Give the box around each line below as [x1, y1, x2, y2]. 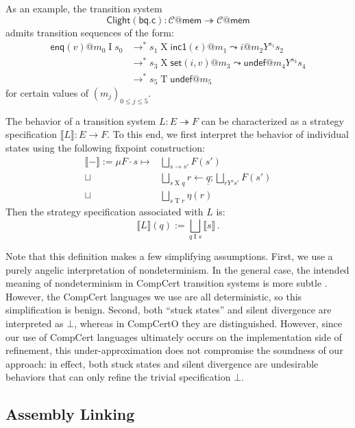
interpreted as [5, 316, 64, 330]
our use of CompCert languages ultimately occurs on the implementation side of [5, 329, 342, 344]
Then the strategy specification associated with [5, 204, 204, 219]
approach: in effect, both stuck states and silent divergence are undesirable [5, 356, 319, 370]
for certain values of [5, 85, 89, 99]
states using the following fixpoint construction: [5, 140, 205, 154]
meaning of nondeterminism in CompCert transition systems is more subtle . [5, 276, 328, 290]
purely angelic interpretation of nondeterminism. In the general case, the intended [5, 262, 350, 276]
